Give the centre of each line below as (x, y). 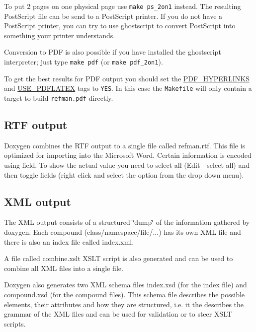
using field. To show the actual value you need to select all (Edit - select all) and (127, 165)
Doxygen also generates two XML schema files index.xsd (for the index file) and (126, 285)
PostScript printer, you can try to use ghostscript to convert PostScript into (120, 26)
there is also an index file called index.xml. (69, 241)
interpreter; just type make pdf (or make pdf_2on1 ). (84, 62)
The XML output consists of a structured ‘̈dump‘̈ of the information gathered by (127, 222)
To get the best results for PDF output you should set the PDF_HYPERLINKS (127, 78)
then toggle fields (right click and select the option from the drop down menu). (124, 174)
